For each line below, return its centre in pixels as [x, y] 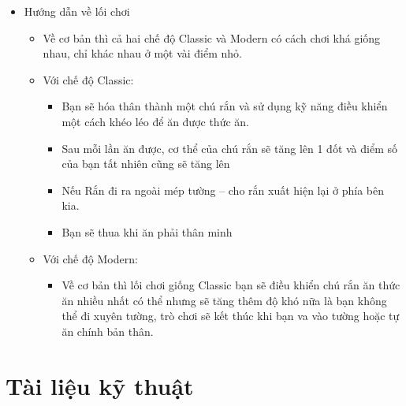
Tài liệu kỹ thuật [100, 385]
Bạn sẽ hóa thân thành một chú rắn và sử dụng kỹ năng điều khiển [225, 106]
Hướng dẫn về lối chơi [77, 11]
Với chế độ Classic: [88, 79]
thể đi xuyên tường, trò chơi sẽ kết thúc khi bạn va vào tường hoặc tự [231, 316]
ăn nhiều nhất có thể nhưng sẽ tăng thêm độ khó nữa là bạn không [224, 300]
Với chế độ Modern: [90, 258]
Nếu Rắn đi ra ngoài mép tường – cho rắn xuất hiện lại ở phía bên [223, 190]
